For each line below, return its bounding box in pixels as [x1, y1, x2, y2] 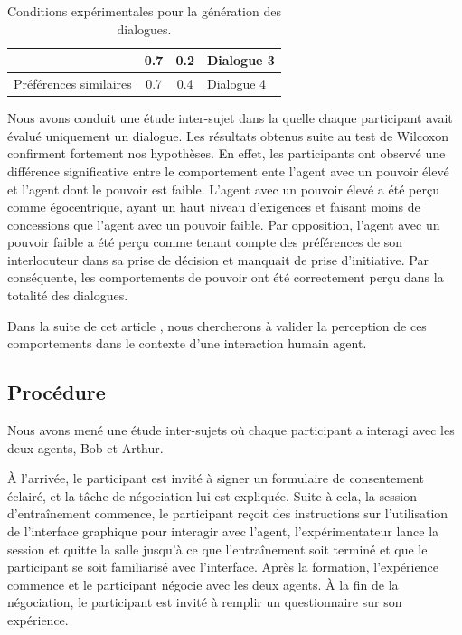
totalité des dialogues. [7, 286, 128, 305]
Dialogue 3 [206, 51, 275, 70]
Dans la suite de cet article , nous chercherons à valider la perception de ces [7, 316, 427, 335]
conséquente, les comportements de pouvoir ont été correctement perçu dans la [7, 268, 444, 287]
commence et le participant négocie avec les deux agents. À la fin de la [7, 574, 399, 593]
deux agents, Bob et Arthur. [7, 438, 164, 457]
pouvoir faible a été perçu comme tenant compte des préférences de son [7, 232, 403, 251]
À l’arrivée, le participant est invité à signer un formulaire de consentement [7, 469, 424, 488]
